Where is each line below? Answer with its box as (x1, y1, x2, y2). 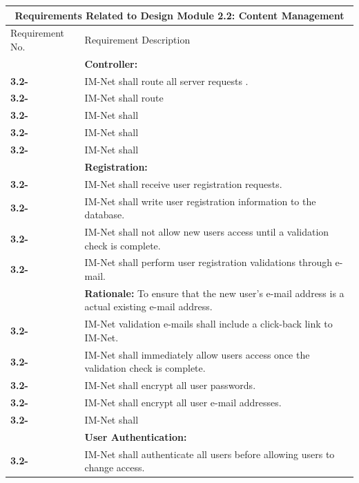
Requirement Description (84, 32, 191, 47)
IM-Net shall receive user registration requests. (84, 176, 282, 191)
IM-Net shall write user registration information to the (84, 193, 316, 208)
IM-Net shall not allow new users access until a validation (84, 224, 329, 238)
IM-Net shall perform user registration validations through (84, 255, 332, 269)
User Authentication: (84, 429, 187, 444)
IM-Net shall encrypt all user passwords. (84, 378, 256, 392)
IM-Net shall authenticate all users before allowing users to (84, 446, 335, 461)
